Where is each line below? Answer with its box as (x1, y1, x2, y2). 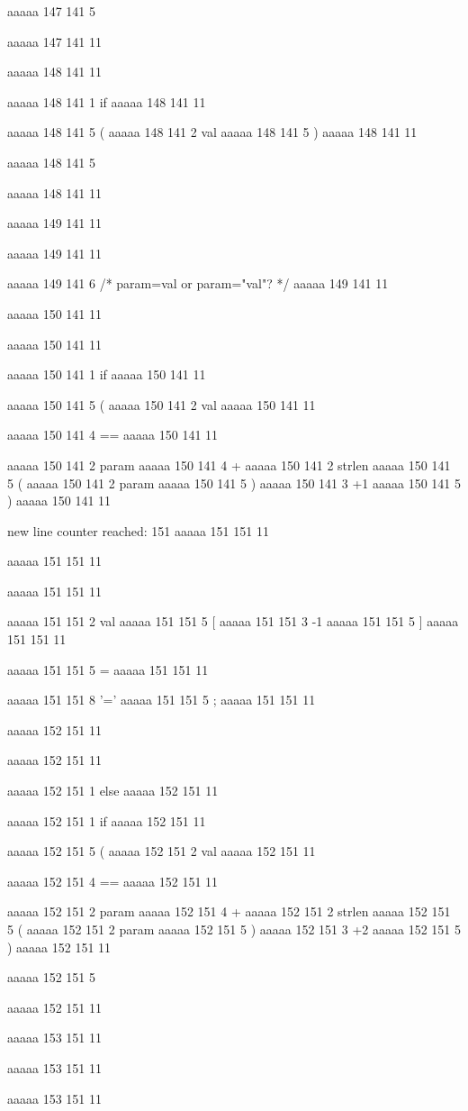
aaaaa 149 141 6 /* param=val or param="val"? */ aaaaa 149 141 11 (7, 274, 389, 293)
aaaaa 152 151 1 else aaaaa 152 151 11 (7, 781, 219, 800)
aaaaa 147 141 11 (7, 32, 102, 50)
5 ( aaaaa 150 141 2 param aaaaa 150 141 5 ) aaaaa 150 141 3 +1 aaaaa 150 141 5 (7, 473, 461, 492)
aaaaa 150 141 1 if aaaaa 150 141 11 (7, 365, 206, 384)
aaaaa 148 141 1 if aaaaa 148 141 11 (7, 92, 206, 111)
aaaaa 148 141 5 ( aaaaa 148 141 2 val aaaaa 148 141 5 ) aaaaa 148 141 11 (7, 123, 418, 141)
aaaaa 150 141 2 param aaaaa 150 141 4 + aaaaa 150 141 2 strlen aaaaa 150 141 (7, 455, 451, 474)
